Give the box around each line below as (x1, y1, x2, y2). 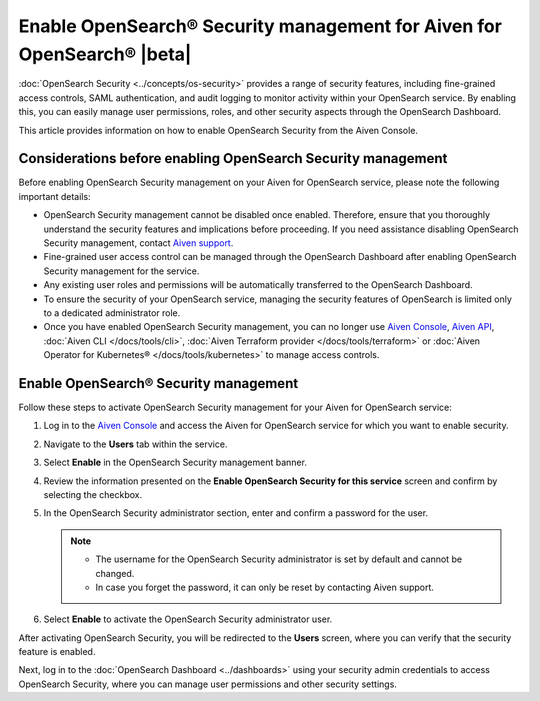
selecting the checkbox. (43, 488, 143, 500)
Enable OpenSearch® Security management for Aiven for (18, 15, 502, 37)
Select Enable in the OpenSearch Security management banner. (43, 456, 307, 469)
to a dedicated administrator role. (43, 306, 181, 319)
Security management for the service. (43, 265, 200, 277)
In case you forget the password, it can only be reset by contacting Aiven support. (95, 581, 435, 593)
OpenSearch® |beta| (18, 43, 192, 65)
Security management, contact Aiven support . (43, 236, 234, 249)
